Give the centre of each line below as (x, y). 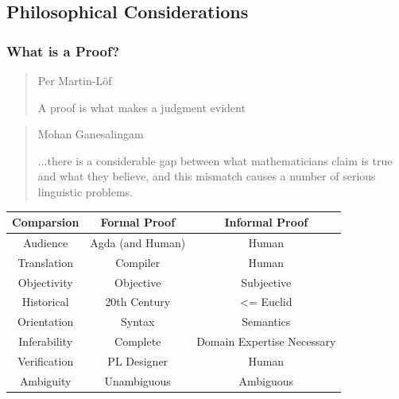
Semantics (266, 322)
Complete (138, 341)
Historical (45, 302)
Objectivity (45, 282)
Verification (46, 360)
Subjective (266, 282)
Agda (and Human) (138, 242)
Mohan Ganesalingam (91, 134)
